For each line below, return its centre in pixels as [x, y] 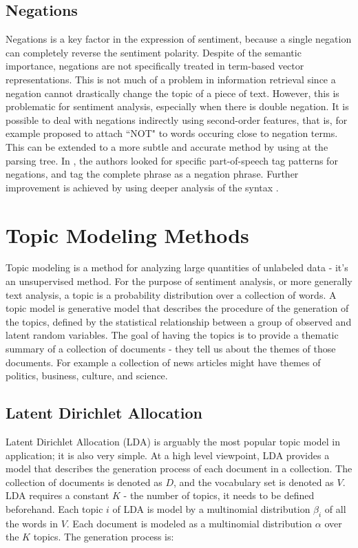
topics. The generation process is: [104, 537]
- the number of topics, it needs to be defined [219, 495]
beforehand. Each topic [54, 508]
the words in [32, 523]
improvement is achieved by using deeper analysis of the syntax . [142, 187]
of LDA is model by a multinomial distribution [211, 508]
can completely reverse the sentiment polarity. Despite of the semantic [154, 52]
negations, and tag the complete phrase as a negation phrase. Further [152, 174]
